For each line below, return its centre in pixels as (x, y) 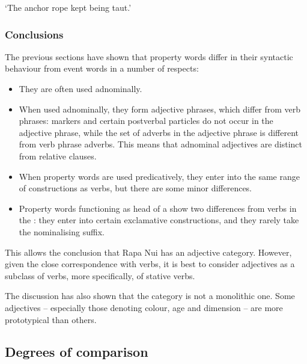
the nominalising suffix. (62, 231)
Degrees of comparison (77, 352)
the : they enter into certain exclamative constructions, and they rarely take (159, 220)
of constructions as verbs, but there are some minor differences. (135, 188)
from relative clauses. (58, 156)
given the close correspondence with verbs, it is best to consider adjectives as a (150, 264)
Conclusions (34, 34)
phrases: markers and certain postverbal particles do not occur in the (146, 121)
